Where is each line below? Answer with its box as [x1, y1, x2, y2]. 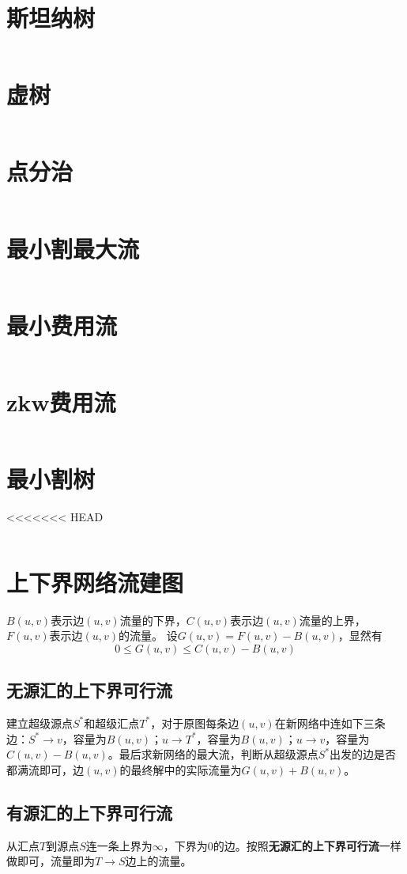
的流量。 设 [119, 627, 178, 644]
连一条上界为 [85, 837, 153, 853]
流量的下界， [119, 611, 187, 628]
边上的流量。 [125, 853, 192, 869]
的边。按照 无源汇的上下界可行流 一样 [213, 837, 401, 853]
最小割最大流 [6, 232, 140, 264]
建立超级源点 [6, 714, 73, 731]
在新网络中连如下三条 [274, 714, 386, 731]
